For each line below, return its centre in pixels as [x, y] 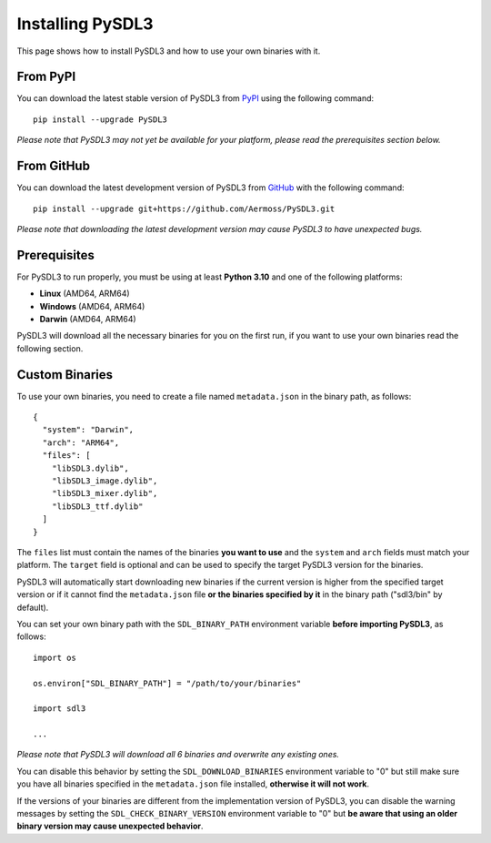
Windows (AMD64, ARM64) [92, 306]
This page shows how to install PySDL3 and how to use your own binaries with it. [169, 51]
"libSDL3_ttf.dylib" [97, 506]
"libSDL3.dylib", [90, 468]
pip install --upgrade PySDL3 [100, 119]
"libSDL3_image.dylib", [105, 481]
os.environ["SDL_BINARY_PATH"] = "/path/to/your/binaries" [167, 683]
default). [33, 607]
